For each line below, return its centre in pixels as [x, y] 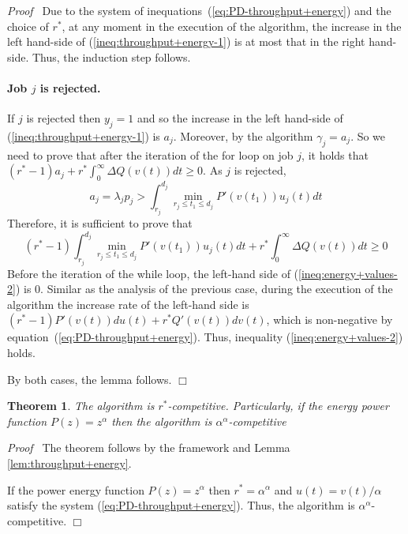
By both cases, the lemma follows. [90, 379]
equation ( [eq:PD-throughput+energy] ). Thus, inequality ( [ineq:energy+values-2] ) [205, 337]
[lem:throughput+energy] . [69, 463]
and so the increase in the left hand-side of [240, 118]
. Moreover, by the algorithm [243, 135]
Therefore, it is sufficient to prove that [100, 223]
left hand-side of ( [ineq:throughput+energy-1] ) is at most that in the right [186, 41]
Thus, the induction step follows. [111, 56]
